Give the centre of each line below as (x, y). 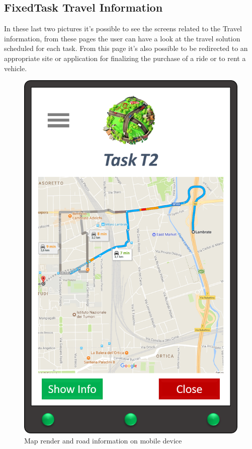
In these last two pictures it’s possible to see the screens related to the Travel (123, 29)
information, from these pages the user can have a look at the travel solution (122, 38)
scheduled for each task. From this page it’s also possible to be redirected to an (126, 48)
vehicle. (16, 68)
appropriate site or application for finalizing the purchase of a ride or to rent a (125, 58)
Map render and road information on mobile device (103, 441)
